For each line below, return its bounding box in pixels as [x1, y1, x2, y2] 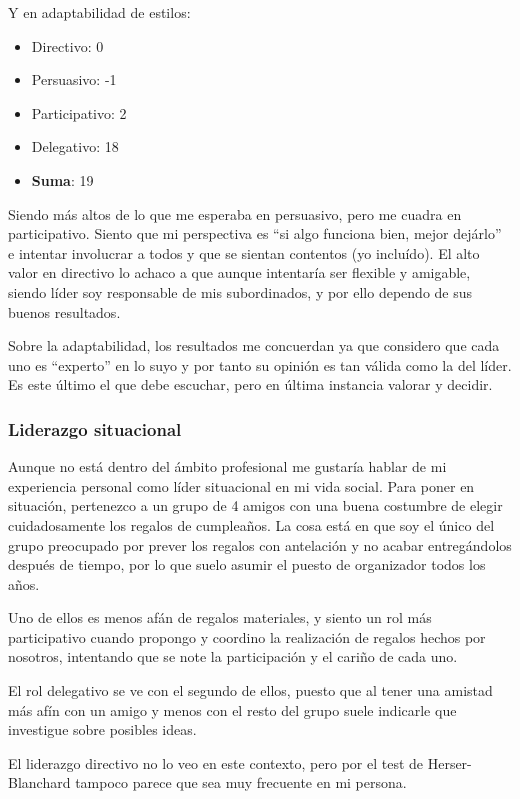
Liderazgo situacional [8, 416, 182, 441]
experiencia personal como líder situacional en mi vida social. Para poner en [8, 475, 475, 496]
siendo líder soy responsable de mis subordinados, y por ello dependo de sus [8, 281, 473, 302]
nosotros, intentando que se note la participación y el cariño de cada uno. [8, 646, 458, 667]
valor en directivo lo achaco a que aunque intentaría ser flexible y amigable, [8, 262, 471, 283]
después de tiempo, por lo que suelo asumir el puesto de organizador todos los [8, 554, 486, 575]
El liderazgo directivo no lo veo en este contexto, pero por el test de [8, 752, 424, 773]
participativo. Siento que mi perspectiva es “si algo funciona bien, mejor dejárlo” [8, 223, 502, 244]
